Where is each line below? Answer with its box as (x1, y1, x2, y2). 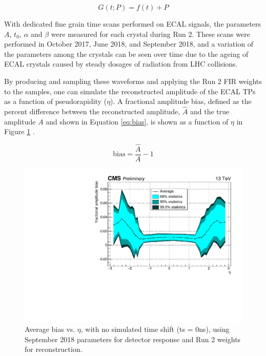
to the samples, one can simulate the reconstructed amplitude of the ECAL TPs (4, 86, 256, 96)
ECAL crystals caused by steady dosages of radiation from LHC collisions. (4, 58, 238, 69)
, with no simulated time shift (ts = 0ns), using (80, 324, 230, 334)
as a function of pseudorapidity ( (4, 96, 107, 107)
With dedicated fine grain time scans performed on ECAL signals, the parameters (4, 18, 261, 29)
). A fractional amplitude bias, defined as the (110, 96, 252, 107)
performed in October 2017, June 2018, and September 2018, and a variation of (4, 38, 254, 49)
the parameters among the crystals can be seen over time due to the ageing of (4, 48, 249, 59)
